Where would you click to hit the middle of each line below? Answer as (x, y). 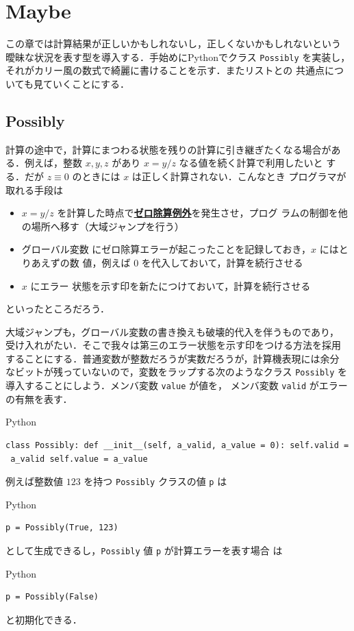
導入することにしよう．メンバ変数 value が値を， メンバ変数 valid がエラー (177, 385)
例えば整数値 (34, 481)
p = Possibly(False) (52, 597)
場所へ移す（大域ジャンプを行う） (108, 226)
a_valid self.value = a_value (79, 459)
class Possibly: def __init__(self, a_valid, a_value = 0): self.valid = (177, 445)
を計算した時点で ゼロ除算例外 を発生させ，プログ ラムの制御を (198, 213)
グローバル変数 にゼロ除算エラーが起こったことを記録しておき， (166, 249)
